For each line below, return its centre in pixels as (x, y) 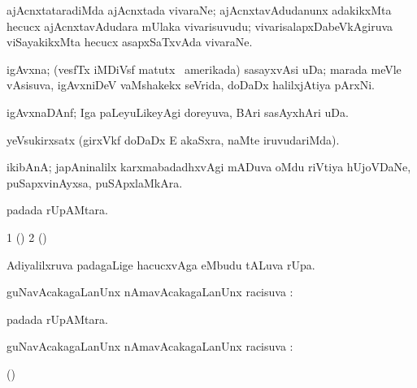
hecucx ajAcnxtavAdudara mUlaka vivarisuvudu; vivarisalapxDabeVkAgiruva (200, 26)
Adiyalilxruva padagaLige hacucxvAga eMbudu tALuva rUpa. (161, 264)
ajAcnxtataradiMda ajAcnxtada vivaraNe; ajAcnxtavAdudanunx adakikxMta (199, 10)
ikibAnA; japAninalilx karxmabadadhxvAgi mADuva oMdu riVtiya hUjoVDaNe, (209, 167)
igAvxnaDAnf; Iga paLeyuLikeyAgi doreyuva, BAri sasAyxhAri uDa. (178, 112)
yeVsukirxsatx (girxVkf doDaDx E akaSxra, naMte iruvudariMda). (173, 139)
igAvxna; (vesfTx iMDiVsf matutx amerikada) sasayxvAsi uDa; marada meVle (204, 69)
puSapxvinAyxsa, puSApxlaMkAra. (95, 182)
